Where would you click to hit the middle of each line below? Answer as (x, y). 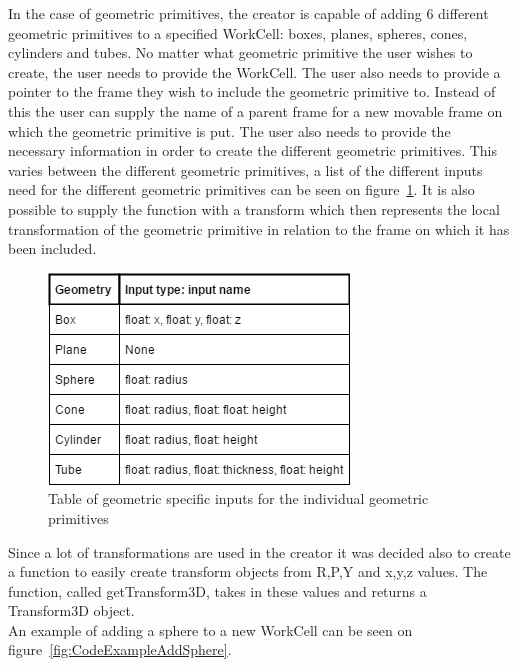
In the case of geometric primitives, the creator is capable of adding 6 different (248, 13)
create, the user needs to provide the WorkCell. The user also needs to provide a (254, 71)
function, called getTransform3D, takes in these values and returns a (217, 590)
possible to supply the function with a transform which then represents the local (254, 208)
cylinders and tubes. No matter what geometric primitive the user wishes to (240, 52)
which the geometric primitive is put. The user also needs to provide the (229, 130)
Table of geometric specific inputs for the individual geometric (238, 498)
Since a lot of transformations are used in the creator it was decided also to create (259, 551)
